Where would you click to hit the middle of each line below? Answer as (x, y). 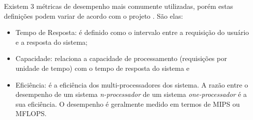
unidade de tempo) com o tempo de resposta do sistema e (102, 68)
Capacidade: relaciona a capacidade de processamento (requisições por (121, 58)
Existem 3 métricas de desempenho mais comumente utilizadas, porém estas (119, 6)
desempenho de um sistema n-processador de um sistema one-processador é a (131, 94)
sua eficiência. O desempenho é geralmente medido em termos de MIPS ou (128, 104)
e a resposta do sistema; (51, 42)
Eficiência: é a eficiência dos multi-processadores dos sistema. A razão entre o (132, 84)
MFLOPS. (31, 113)
